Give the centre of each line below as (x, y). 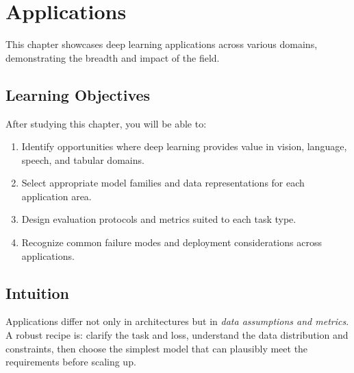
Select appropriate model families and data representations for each (163, 183)
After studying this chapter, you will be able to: (106, 123)
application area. (56, 196)
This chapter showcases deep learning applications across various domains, (162, 44)
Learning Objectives (78, 94)
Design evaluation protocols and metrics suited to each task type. (159, 219)
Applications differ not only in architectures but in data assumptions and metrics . (177, 321)
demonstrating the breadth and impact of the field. (113, 57)
